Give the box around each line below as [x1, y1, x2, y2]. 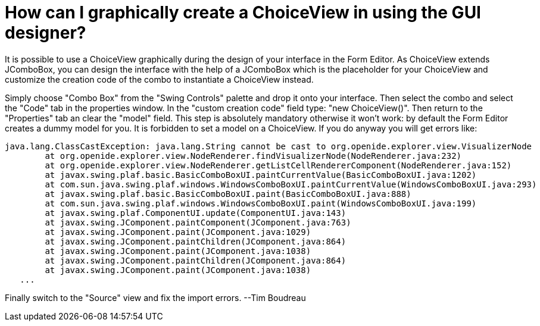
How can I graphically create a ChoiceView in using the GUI [5, 2, 481, 23]
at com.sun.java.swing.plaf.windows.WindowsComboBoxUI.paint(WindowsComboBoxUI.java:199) [45, 198, 477, 208]
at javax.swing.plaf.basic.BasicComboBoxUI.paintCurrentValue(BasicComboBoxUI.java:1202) [45, 170, 477, 180]
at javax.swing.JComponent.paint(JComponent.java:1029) [45, 227, 311, 237]
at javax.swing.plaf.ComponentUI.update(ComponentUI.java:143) [45, 208, 347, 218]
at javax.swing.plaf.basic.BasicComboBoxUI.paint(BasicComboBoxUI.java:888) [45, 189, 411, 199]
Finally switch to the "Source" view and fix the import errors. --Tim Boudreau [5, 292, 306, 303]
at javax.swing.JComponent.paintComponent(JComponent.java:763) [45, 217, 351, 227]
